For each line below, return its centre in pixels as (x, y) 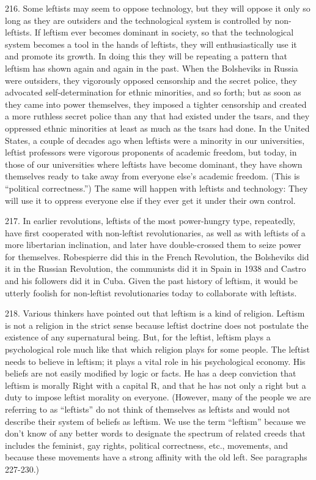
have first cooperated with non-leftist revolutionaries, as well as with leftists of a (155, 232)
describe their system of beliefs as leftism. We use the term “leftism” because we (155, 421)
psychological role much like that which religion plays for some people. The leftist (157, 349)
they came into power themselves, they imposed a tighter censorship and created (156, 104)
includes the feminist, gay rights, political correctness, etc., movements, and (146, 445)
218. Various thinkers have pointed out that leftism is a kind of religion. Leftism (155, 313)
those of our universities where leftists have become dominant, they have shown (154, 164)
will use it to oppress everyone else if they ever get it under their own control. (150, 200)
